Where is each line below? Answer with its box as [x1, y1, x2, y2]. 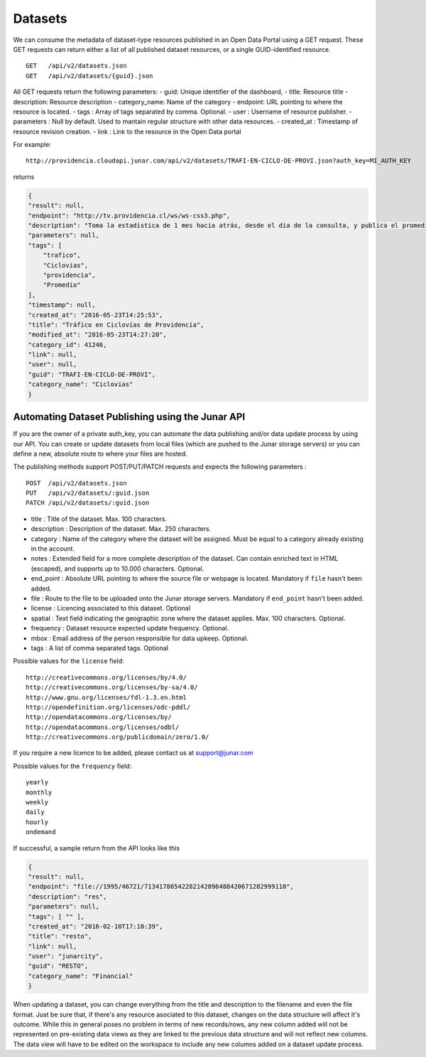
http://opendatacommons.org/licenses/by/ [26, 713, 172, 721]
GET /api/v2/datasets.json [26, 62, 127, 70]
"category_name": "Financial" [28, 972, 133, 980]
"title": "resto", [28, 932, 92, 941]
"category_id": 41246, [28, 341, 107, 349]
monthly [26, 788, 53, 796]
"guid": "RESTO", [28, 962, 89, 970]
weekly [26, 799, 49, 806]
